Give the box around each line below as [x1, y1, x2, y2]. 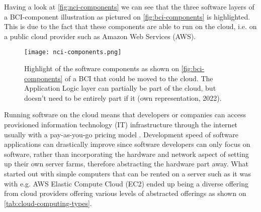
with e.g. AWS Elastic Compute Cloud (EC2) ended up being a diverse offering [4, 178, 248, 188]
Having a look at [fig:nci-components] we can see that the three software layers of [4, 2, 254, 12]
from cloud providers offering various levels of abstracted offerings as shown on [4, 188, 246, 198]
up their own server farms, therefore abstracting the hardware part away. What [4, 158, 248, 169]
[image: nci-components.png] [24, 49, 122, 56]
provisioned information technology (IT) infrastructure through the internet [4, 119, 238, 129]
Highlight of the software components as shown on [24, 63, 179, 74]
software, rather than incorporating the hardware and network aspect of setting [4, 148, 249, 159]
